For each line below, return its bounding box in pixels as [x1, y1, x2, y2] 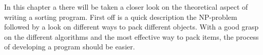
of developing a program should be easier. [4, 41, 135, 52]
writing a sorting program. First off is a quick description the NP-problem [4, 11, 237, 22]
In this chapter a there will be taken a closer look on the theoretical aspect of [4, 2, 248, 12]
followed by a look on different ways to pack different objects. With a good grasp [4, 21, 259, 32]
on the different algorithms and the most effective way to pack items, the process [4, 31, 259, 42]
